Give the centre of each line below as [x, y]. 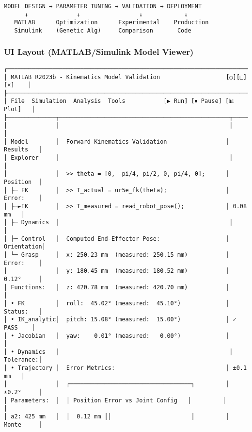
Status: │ [23, 311]
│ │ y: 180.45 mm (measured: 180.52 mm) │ [117, 271]
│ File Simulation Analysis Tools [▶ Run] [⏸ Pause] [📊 [119, 101]
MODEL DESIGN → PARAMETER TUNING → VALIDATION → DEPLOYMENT [103, 6]
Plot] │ [20, 109]
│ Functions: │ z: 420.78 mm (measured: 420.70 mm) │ [117, 287]
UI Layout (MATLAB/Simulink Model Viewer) [99, 51]
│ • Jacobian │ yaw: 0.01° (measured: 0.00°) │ [117, 336]
